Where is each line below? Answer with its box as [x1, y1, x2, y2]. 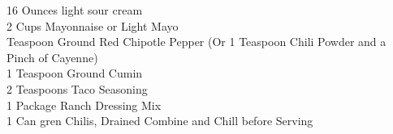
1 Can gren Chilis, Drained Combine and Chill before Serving [6, 112, 313, 129]
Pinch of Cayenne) [6, 48, 98, 65]
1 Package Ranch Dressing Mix [6, 96, 162, 113]
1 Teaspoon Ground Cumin [6, 65, 143, 82]
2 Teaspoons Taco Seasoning [6, 80, 148, 97]
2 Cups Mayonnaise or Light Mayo [6, 17, 179, 34]
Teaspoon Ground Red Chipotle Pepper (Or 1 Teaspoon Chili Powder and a [6, 33, 387, 50]
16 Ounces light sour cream [6, 2, 143, 18]
